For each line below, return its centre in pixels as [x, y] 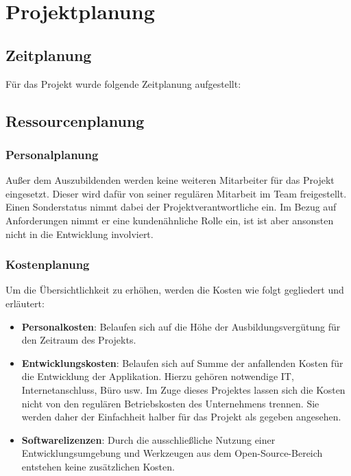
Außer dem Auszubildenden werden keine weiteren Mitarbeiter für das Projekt [170, 180]
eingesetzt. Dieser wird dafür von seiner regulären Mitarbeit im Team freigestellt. [176, 193]
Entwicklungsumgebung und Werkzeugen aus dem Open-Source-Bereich [172, 453]
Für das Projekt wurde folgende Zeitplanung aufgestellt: [123, 83]
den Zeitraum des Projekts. [79, 340]
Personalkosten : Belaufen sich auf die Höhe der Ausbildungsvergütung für [181, 326]
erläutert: [25, 303]
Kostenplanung [48, 264]
